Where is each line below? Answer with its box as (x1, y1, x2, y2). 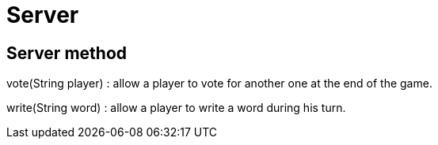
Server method (6, 43, 127, 63)
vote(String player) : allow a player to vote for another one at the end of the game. (6, 76, 432, 91)
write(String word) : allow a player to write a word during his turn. (6, 101, 346, 115)
